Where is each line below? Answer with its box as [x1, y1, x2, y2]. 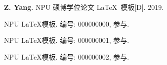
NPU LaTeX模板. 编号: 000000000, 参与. [4, 18, 129, 29]
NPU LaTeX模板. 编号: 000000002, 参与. [4, 51, 129, 62]
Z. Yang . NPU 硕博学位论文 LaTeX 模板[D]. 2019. [4, 2, 164, 12]
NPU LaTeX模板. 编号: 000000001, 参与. [4, 35, 129, 45]
